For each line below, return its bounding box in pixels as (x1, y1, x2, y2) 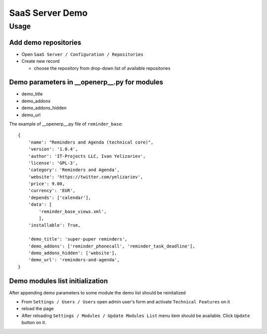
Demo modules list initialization (9, 277, 108, 285)
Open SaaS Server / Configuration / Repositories (21, 51, 143, 57)
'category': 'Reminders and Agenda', (28, 167, 120, 173)
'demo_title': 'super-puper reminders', (28, 237, 128, 242)
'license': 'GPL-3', (28, 160, 78, 166)
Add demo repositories (9, 38, 82, 47)
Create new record (21, 58, 60, 64)
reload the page (21, 306, 54, 312)
